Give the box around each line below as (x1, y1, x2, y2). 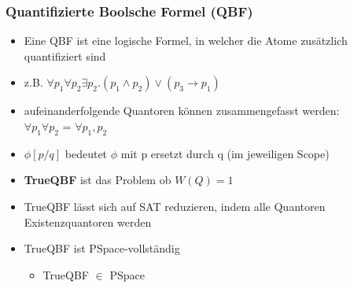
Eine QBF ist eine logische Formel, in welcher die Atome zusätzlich (24, 32, 348, 49)
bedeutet (65, 145, 108, 161)
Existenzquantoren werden (24, 213, 152, 230)
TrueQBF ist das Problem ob (24, 172, 171, 188)
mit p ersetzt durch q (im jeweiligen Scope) (120, 145, 330, 161)
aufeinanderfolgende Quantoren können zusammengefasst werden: (24, 102, 340, 119)
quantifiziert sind (24, 47, 106, 64)
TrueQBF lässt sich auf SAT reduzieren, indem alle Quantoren (24, 198, 326, 214)
